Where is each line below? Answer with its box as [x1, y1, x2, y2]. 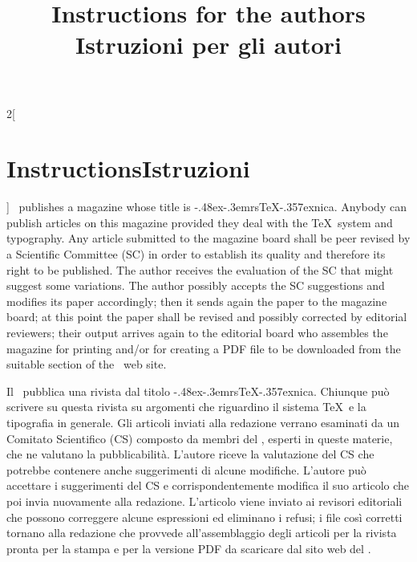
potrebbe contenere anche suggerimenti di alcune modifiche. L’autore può [6, 461, 366, 478]
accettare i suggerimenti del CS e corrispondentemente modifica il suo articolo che [6, 477, 410, 494]
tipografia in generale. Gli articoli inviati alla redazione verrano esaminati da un [6, 414, 400, 430]
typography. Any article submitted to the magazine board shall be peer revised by [6, 230, 411, 246]
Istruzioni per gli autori [75, 28, 342, 61]
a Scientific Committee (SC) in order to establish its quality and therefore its [6, 246, 386, 263]
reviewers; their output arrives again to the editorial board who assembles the [6, 324, 388, 341]
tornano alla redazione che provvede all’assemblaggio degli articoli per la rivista [6, 524, 397, 541]
